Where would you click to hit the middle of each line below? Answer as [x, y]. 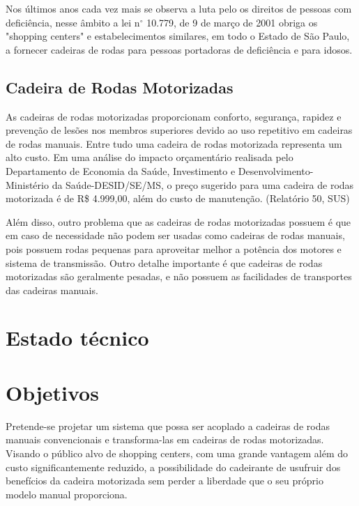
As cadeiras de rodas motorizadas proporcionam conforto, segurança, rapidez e [174, 116]
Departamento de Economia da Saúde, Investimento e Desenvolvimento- [160, 170]
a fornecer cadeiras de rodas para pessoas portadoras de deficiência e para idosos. [179, 49]
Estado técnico [77, 338]
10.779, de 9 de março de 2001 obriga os [232, 22]
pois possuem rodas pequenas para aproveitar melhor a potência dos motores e [174, 248]
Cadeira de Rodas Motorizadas [120, 87]
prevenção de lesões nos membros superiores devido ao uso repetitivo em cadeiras [179, 130]
